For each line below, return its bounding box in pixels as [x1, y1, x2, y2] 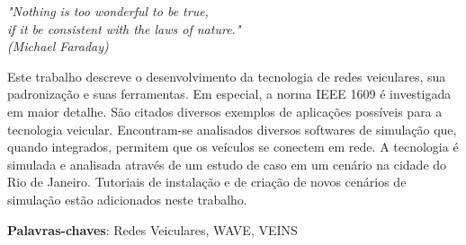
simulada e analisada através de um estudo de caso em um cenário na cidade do [7, 154, 447, 173]
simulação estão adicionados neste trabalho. [7, 189, 247, 208]
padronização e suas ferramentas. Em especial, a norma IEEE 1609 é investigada [7, 84, 452, 103]
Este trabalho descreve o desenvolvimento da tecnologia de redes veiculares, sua [7, 66, 446, 85]
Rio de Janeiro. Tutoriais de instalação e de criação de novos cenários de [7, 172, 407, 191]
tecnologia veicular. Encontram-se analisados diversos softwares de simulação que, [7, 119, 457, 138]
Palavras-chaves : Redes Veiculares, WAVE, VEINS [7, 220, 298, 239]
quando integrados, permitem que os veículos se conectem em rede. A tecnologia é [7, 137, 459, 156]
